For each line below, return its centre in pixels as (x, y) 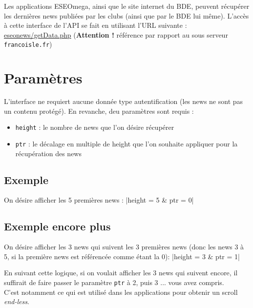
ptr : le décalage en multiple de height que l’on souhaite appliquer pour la (126, 144)
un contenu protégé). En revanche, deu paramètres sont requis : (99, 111)
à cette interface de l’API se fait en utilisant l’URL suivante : (95, 25)
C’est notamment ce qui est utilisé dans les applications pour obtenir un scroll (121, 292)
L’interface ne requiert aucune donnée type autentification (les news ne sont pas (124, 101)
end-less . (17, 301)
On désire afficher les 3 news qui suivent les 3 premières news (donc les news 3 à (124, 247)
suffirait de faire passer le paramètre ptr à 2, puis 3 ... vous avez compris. (114, 282)
